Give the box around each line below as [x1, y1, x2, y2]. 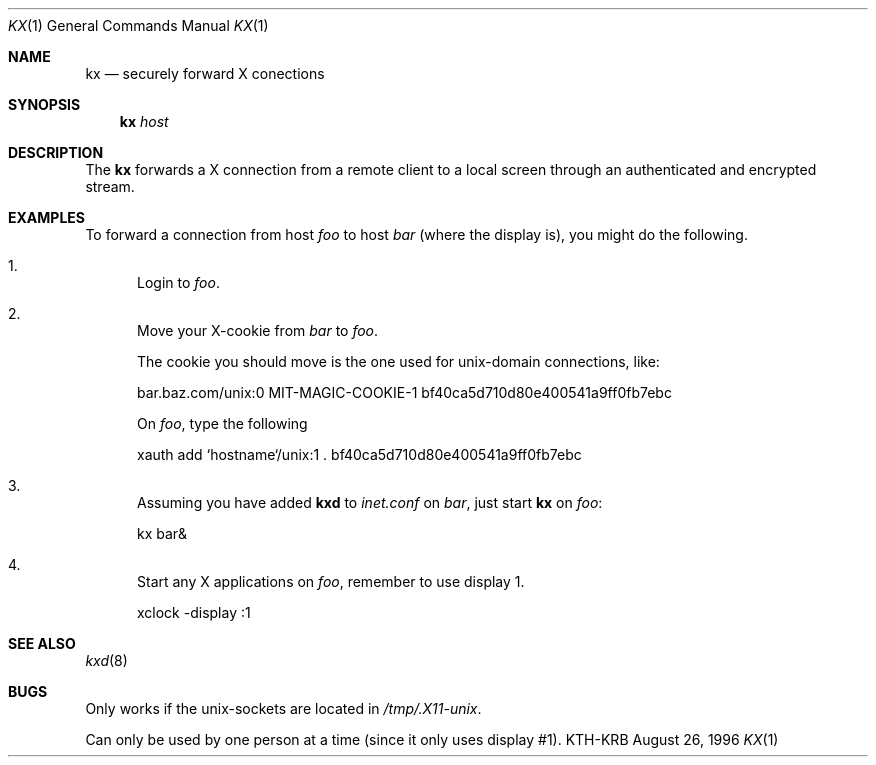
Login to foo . [137, 274, 220, 291]
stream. [85, 178, 135, 195]
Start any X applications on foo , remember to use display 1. [137, 573, 525, 590]
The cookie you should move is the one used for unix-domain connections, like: [137, 353, 660, 370]
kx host [119, 113, 169, 130]
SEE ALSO [8, 635, 76, 652]
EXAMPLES [8, 209, 85, 226]
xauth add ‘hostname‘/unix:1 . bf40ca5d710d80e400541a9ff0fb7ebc [137, 446, 582, 463]
